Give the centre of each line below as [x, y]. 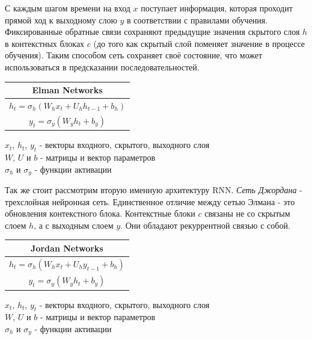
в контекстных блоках [45, 43]
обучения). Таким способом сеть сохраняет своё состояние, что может [134, 55]
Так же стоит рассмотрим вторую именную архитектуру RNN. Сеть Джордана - [154, 190]
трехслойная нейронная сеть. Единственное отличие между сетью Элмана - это [150, 201]
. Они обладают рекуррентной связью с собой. [205, 225]
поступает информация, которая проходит [217, 8]
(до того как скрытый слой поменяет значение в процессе [199, 43]
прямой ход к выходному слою [61, 20]
